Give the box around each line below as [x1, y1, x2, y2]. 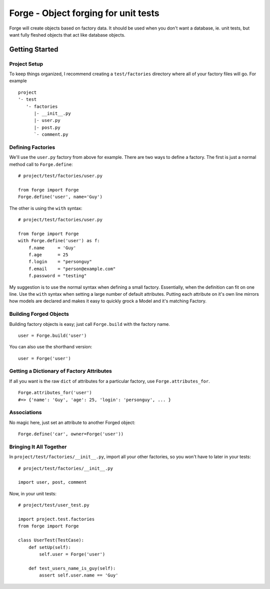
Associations [9, 409, 42, 416]
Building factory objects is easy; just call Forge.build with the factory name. [9, 321, 170, 327]
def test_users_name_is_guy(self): [28, 565, 116, 571]
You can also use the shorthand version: [9, 344, 92, 350]
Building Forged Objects [9, 311, 69, 318]
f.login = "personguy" [28, 259, 92, 265]
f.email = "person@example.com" [28, 266, 116, 272]
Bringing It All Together [9, 443, 67, 450]
